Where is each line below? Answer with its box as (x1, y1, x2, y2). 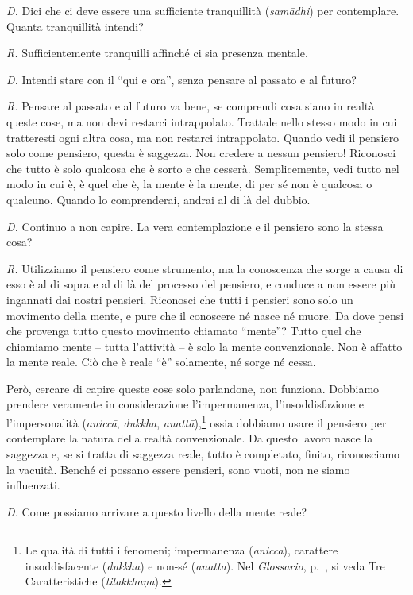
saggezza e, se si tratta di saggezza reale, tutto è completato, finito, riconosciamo (6, 445, 400, 462)
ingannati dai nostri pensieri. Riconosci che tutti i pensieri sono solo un (6, 291, 353, 307)
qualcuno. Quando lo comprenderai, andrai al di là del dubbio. (6, 191, 311, 207)
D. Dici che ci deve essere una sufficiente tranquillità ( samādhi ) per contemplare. (6, 2, 399, 18)
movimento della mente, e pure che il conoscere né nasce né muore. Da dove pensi (6, 307, 404, 323)
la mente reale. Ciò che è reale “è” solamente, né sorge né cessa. (6, 354, 316, 370)
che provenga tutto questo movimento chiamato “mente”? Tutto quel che (6, 323, 361, 339)
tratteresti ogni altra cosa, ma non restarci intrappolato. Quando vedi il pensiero (6, 129, 399, 145)
